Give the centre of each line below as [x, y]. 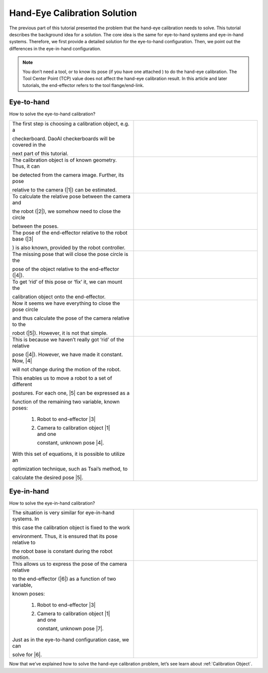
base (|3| [23, 239]
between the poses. [35, 226]
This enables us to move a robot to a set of [62, 378]
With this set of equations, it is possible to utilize [68, 454]
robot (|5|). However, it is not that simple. [60, 333]
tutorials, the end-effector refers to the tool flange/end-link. [83, 85]
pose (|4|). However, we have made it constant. [68, 354]
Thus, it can [26, 166]
